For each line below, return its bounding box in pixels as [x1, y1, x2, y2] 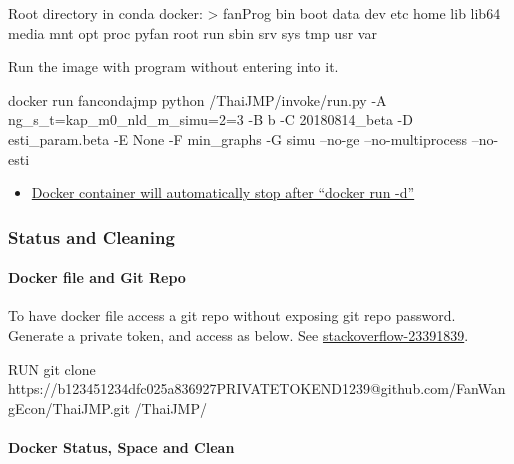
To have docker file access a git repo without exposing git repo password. [8, 305, 456, 326]
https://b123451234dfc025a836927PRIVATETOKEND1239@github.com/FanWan [8, 378, 506, 399]
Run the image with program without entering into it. [8, 56, 339, 77]
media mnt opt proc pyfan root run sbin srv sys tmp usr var [8, 22, 377, 43]
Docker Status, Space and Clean [8, 436, 235, 457]
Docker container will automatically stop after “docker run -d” [31, 182, 415, 203]
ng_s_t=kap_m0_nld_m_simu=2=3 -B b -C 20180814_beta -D [8, 109, 413, 130]
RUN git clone [8, 358, 96, 379]
